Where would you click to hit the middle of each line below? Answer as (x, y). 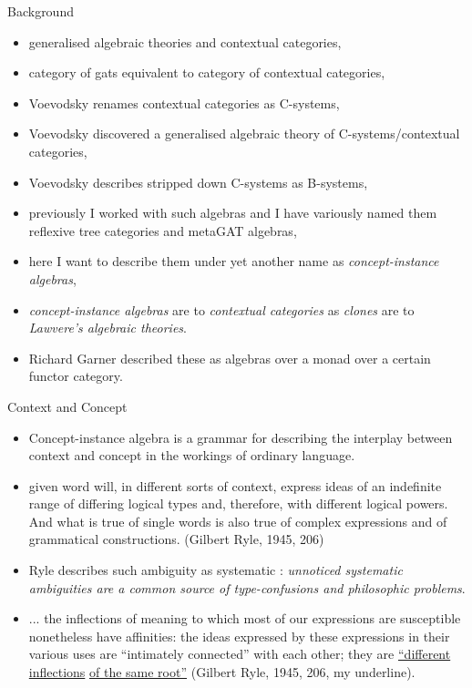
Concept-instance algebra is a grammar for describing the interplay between (241, 437)
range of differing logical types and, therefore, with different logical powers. (238, 503)
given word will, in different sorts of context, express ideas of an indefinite (235, 485)
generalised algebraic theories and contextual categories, (185, 41)
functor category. (76, 376)
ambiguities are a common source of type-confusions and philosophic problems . (247, 587)
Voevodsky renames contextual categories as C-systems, (184, 103)
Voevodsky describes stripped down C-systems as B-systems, (198, 182)
